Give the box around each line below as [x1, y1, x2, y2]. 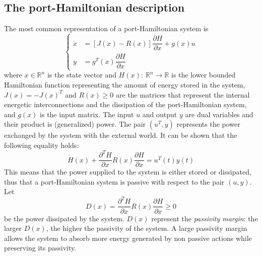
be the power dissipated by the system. [4, 213, 124, 223]
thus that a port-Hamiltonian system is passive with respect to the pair [4, 176, 225, 187]
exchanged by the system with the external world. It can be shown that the [4, 130, 237, 140]
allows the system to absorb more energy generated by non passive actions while [4, 232, 252, 243]
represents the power [176, 119, 240, 129]
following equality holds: [4, 140, 79, 150]
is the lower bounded [171, 69, 236, 80]
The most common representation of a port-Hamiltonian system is [4, 23, 209, 34]
